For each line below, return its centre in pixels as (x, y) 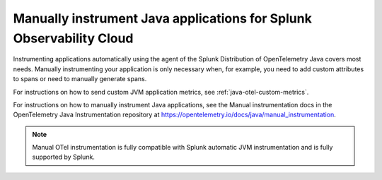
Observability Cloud (73, 38)
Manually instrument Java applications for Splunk (163, 18)
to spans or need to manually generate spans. (80, 79)
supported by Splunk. (64, 157)
